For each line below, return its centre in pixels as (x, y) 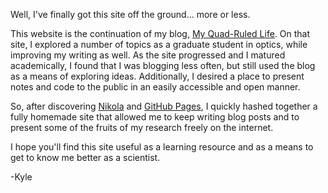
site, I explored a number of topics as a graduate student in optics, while (159, 44)
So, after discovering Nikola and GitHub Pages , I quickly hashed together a (164, 106)
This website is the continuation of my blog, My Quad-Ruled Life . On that (160, 33)
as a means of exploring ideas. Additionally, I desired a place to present (157, 76)
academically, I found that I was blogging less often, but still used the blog (163, 65)
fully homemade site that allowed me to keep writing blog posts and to (155, 117)
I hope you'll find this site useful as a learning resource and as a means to (162, 147)
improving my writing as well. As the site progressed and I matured (148, 55)
